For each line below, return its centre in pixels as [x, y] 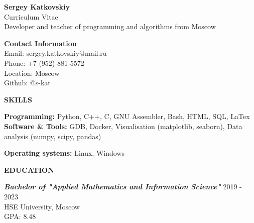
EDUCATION [29, 170]
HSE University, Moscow [42, 206]
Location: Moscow [32, 73]
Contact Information [40, 43]
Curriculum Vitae [31, 16]
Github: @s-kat [27, 83]
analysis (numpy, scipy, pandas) [53, 136]
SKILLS [18, 99]
